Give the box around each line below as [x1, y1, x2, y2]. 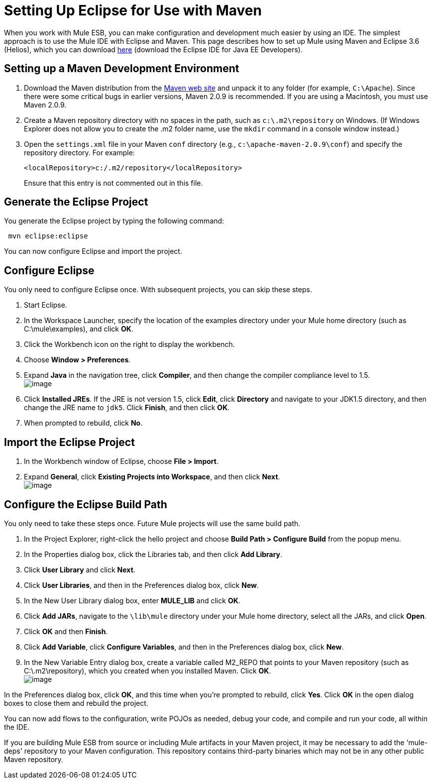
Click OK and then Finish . [24, 627, 108, 636]
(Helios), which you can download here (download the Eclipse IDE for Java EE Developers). [4, 45, 303, 54]
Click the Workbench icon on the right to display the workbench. [24, 340, 235, 349]
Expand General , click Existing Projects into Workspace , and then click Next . [24, 472, 280, 481]
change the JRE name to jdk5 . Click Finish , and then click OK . [24, 403, 230, 412]
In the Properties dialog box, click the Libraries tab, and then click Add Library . [24, 550, 283, 559]
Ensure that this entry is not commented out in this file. [24, 178, 203, 187]
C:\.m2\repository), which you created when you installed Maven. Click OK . [24, 666, 271, 675]
